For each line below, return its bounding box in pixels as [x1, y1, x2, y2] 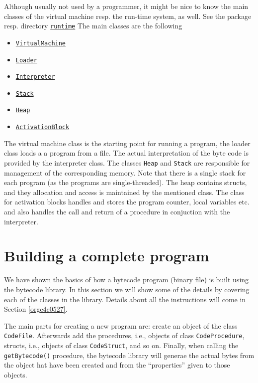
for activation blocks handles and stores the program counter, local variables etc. [4, 196, 250, 207]
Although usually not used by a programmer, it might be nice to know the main [4, 1, 249, 11]
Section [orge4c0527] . [4, 304, 68, 314]
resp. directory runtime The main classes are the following [4, 20, 182, 31]
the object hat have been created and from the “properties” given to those [4, 360, 230, 370]
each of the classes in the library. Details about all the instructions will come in [4, 294, 246, 304]
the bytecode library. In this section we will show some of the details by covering [4, 284, 250, 294]
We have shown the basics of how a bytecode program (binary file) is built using [4, 274, 249, 285]
